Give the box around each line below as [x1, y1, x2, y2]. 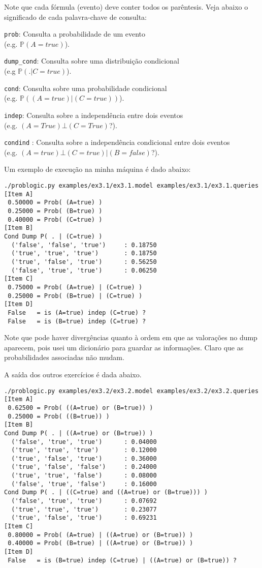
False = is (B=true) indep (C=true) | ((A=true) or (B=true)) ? [8, 556, 237, 564]
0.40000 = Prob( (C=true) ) [8, 216, 103, 223]
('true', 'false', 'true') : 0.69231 [11, 514, 157, 522]
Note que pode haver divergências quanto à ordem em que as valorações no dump [4, 332, 257, 343]
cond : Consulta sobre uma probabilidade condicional [4, 82, 167, 93]
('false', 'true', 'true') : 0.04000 [11, 438, 157, 445]
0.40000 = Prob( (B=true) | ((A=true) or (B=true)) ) [8, 540, 193, 547]
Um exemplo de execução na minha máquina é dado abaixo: [4, 164, 191, 174]
